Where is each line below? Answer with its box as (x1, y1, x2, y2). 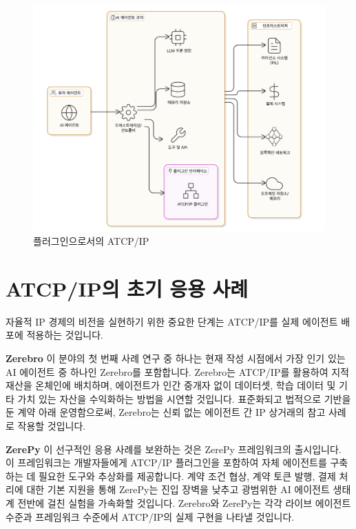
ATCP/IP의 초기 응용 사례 (6, 274, 249, 302)
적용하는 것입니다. (26, 328, 104, 342)
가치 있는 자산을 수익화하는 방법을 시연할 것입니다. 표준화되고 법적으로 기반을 (17, 391, 351, 406)
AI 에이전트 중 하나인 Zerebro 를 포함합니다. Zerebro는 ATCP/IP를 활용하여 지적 (6, 364, 349, 379)
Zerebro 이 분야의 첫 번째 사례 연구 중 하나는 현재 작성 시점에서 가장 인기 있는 (6, 351, 346, 366)
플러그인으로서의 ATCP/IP (33, 234, 149, 248)
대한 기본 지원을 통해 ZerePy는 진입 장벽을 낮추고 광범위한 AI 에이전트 (26, 482, 330, 497)
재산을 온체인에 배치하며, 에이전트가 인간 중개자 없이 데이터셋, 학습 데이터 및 (6, 378, 336, 392)
